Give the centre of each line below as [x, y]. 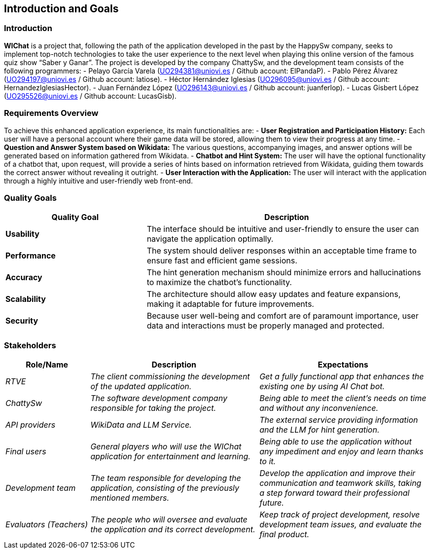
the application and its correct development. [173, 530]
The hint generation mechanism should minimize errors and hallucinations [284, 273]
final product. [285, 535]
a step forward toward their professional [335, 493]
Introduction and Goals [61, 9]
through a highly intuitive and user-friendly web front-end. [98, 181]
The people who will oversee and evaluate [169, 520]
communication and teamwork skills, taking [340, 483]
